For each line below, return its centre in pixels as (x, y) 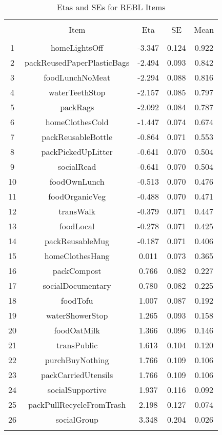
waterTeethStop (77, 92)
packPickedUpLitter (77, 152)
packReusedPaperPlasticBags (77, 62)
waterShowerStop (77, 315)
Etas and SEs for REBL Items (111, 7)
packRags (77, 107)
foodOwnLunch (77, 181)
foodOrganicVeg (77, 196)
